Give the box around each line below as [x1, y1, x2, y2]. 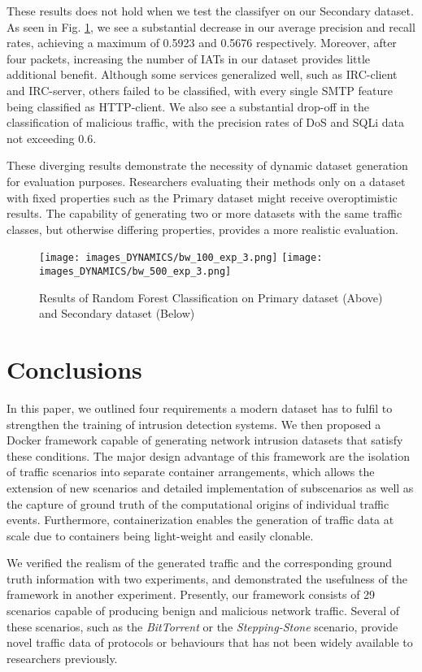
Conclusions [7, 353, 142, 385]
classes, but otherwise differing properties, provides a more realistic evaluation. [7, 220, 398, 237]
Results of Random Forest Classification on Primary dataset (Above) [39, 288, 383, 306]
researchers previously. [7, 649, 118, 666]
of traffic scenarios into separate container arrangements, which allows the [7, 463, 375, 480]
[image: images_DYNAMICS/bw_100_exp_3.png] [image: [39, 252, 323, 264]
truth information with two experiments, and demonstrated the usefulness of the [7, 570, 407, 587]
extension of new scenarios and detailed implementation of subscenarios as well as [7, 479, 414, 496]
